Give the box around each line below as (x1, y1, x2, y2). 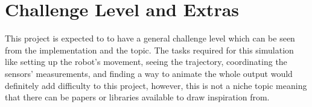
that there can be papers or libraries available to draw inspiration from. (5, 91, 270, 103)
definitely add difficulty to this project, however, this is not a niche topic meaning (5, 79, 307, 91)
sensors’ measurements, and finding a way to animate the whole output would (5, 67, 293, 79)
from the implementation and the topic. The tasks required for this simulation (5, 43, 294, 56)
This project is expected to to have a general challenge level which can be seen (5, 32, 295, 44)
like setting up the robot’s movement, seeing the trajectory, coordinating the (5, 55, 287, 68)
